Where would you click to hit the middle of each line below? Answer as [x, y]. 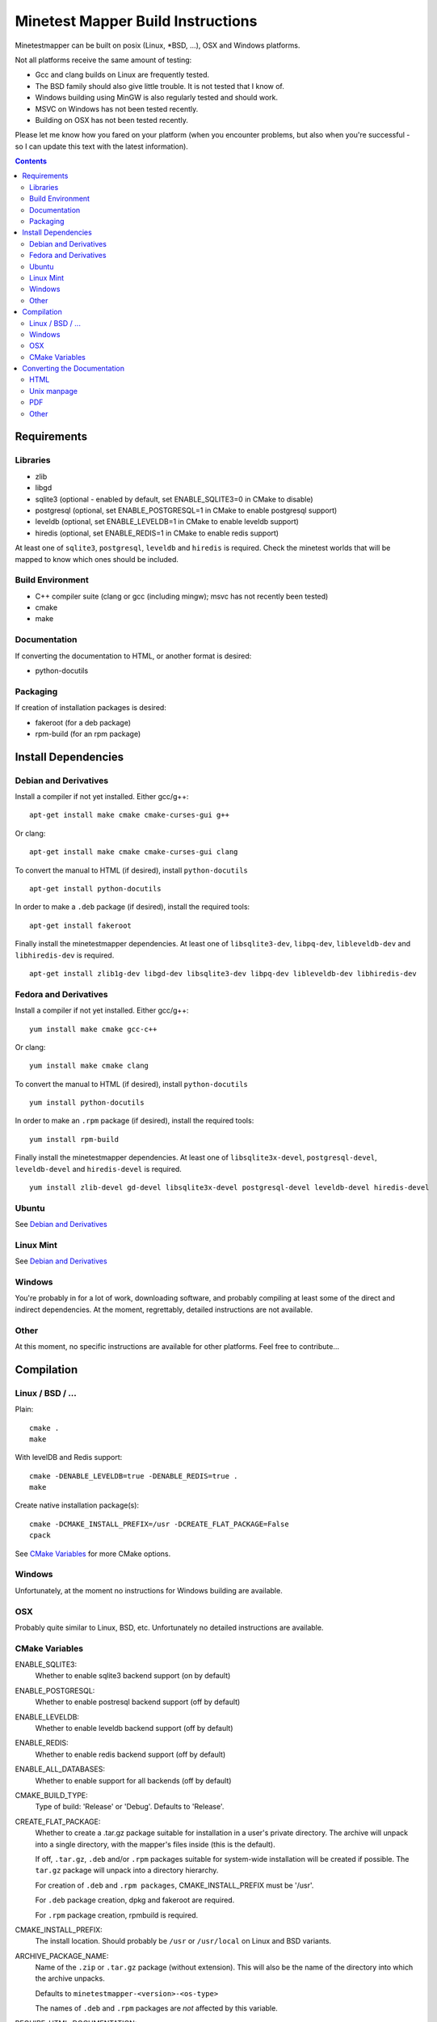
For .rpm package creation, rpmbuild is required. [117, 1915]
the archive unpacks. [70, 1978]
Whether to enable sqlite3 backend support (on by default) [133, 1676]
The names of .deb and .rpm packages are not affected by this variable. [156, 2008]
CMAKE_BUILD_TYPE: [51, 1795]
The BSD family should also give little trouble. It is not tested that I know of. [160, 86]
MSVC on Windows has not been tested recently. [117, 108]
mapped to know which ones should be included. [97, 559]
